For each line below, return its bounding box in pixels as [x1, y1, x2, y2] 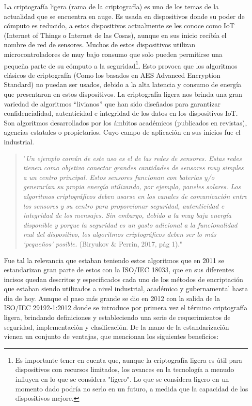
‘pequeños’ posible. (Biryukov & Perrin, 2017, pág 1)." [23, 238, 183, 248]
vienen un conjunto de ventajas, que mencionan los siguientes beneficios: [4, 331, 219, 341]
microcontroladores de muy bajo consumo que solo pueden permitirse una [4, 49, 222, 59]
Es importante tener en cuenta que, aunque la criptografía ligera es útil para [15, 354, 242, 365]
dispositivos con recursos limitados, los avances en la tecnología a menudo [15, 364, 234, 374]
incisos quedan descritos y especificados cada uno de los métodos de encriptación [4, 274, 243, 284]
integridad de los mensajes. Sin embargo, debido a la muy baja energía [23, 210, 232, 220]
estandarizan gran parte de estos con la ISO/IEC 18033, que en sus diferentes [4, 265, 234, 275]
